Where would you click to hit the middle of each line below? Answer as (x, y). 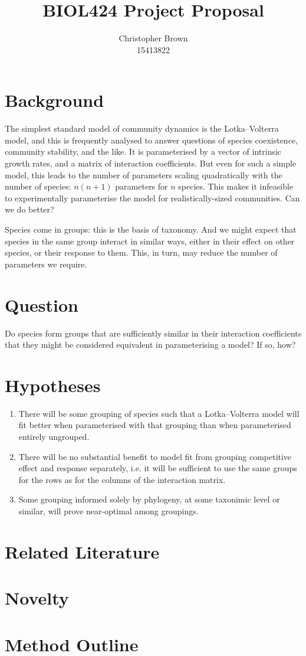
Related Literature (82, 551)
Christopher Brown (153, 38)
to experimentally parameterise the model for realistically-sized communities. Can (152, 198)
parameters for (142, 186)
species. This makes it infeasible (236, 186)
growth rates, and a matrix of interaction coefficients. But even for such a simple (151, 163)
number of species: (38, 186)
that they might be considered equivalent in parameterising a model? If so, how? (150, 345)
